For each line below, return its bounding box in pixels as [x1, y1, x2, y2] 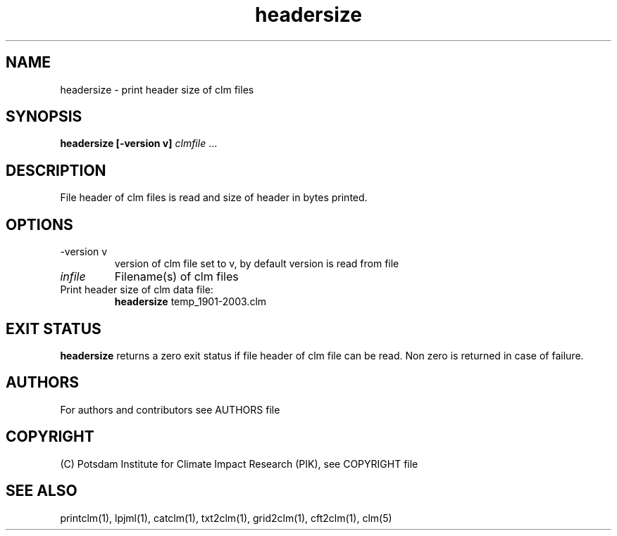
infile [60, 269, 86, 284]
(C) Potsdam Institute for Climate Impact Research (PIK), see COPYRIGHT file [60, 457, 418, 470]
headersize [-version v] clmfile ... [60, 137, 218, 150]
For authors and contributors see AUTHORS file [60, 403, 280, 416]
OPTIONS [6, 215, 73, 234]
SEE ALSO [6, 482, 77, 500]
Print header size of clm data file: [60, 283, 213, 296]
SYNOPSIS [6, 108, 82, 126]
